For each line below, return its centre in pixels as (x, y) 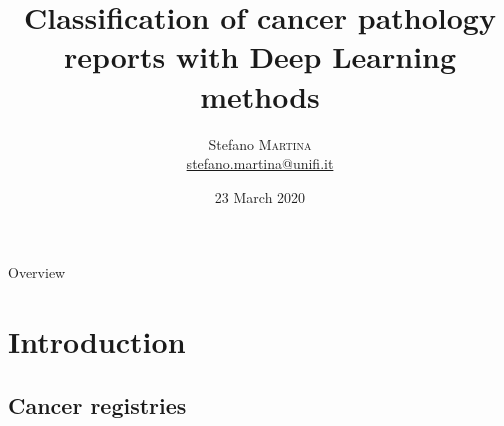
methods (260, 95)
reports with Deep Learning (260, 56)
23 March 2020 (260, 196)
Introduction (97, 341)
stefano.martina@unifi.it (260, 163)
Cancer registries (97, 404)
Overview (37, 272)
